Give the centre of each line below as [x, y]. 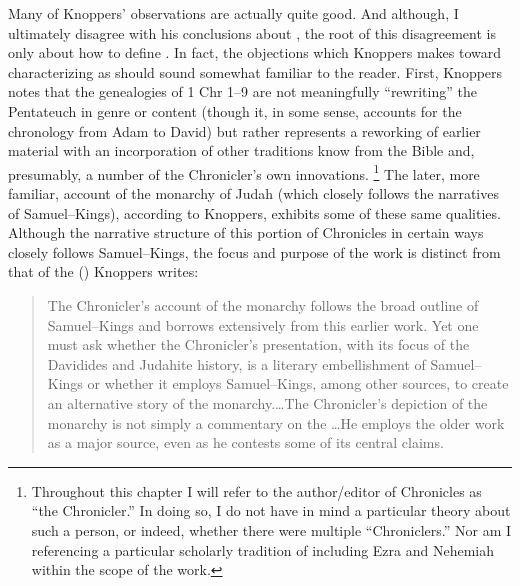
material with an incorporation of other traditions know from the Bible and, [241, 150]
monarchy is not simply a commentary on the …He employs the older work [276, 422]
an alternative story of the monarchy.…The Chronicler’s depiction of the [267, 402]
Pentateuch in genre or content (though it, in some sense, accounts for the [235, 110]
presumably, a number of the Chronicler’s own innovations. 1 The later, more [244, 172]
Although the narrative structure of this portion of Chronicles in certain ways [246, 232]
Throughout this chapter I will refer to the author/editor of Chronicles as [256, 490]
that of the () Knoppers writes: [103, 271]
